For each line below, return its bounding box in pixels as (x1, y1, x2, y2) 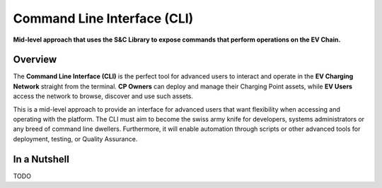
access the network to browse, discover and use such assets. (13, 92, 194, 100)
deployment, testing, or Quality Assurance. (13, 134, 138, 143)
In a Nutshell (13, 153, 70, 165)
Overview (13, 54, 57, 66)
